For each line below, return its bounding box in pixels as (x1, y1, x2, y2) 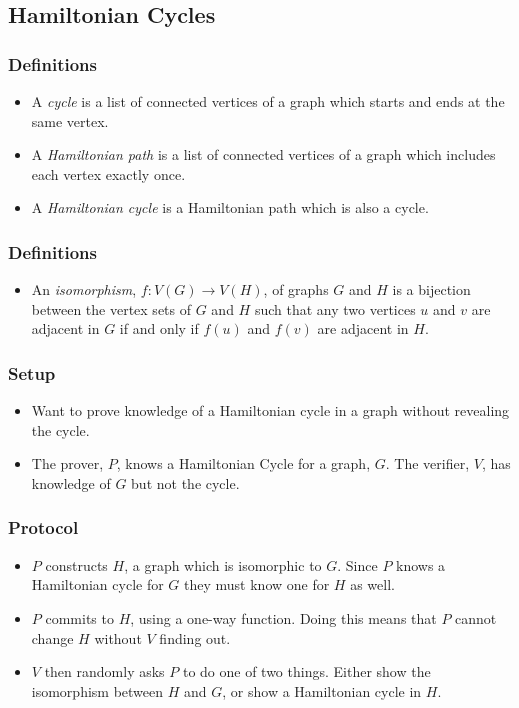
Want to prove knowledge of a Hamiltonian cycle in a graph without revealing (31, 400, 510, 421)
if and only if (119, 318, 199, 339)
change (31, 627, 74, 648)
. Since (337, 554, 378, 575)
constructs (45, 554, 108, 575)
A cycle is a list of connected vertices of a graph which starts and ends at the (31, 91, 505, 111)
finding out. (159, 627, 231, 648)
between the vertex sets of (31, 298, 192, 319)
